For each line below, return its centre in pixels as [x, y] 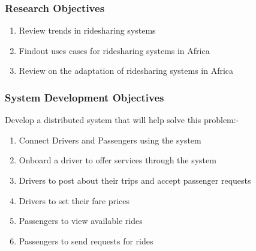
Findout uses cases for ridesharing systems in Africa [114, 50]
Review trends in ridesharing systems [87, 30]
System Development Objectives [85, 97]
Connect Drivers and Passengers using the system [110, 140]
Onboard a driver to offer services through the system [118, 160]
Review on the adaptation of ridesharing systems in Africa [126, 71]
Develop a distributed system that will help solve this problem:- [122, 120]
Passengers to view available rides [81, 221]
